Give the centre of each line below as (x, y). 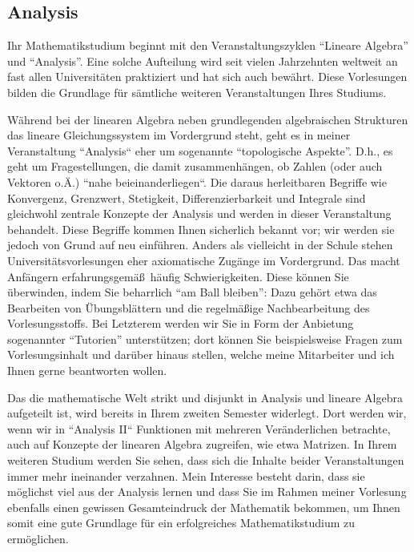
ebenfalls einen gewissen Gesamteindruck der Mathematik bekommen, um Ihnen (204, 507)
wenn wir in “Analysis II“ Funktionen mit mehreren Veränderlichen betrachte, (199, 428)
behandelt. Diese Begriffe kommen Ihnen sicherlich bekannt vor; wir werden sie (201, 229)
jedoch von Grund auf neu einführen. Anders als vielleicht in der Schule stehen (200, 245)
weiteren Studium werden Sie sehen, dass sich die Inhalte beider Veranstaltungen (206, 460)
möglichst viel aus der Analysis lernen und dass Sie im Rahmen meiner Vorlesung (207, 492)
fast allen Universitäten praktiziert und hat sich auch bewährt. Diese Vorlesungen (207, 77)
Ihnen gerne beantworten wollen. (87, 371)
